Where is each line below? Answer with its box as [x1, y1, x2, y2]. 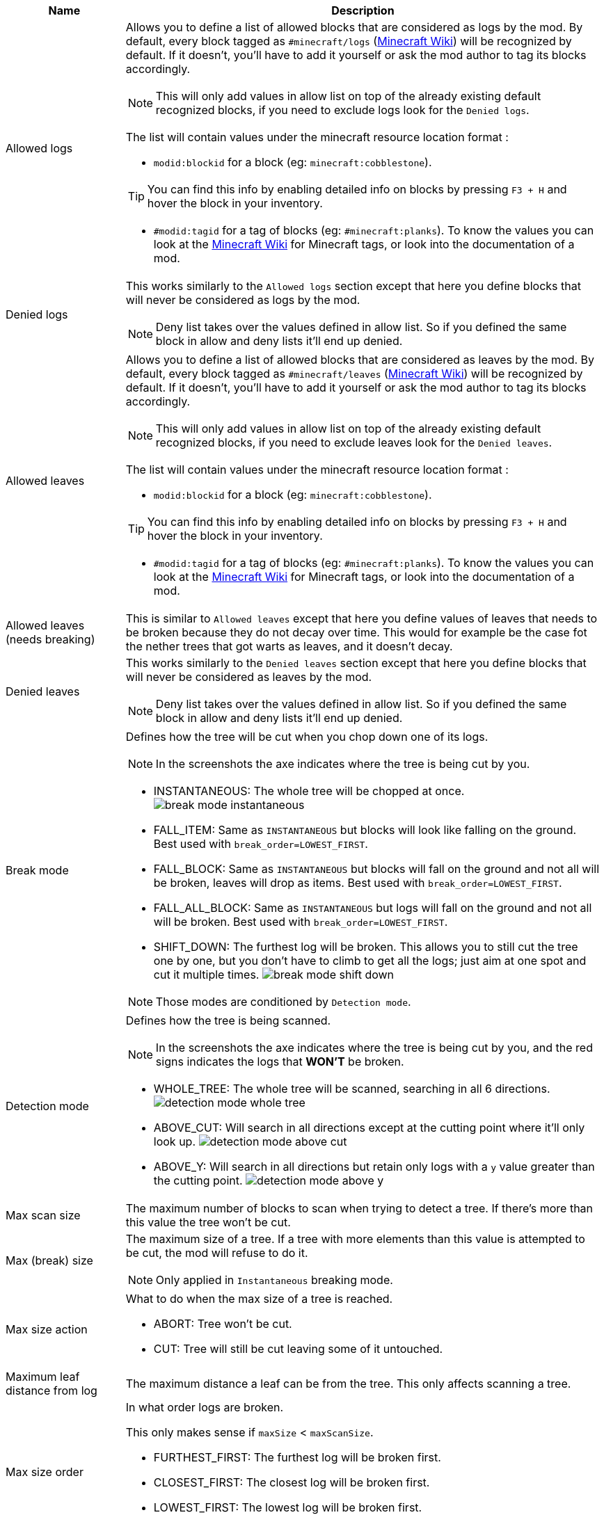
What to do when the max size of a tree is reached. [125, 1292, 393, 1306]
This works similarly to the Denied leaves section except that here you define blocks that [125, 656, 587, 670]
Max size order [6, 1465, 84, 1479]
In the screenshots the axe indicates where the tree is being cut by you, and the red [155, 1041, 593, 1055]
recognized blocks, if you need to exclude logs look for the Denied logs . [155, 103, 530, 117]
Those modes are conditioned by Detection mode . [155, 995, 411, 1009]
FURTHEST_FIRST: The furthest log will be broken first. [153, 1450, 441, 1464]
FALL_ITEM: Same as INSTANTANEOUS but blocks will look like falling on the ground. [153, 823, 577, 837]
